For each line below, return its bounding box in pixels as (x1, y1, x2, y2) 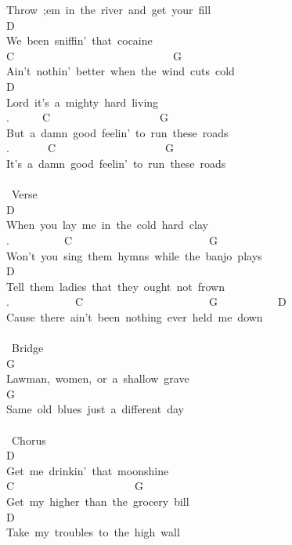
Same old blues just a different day (6, 401, 184, 417)
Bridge (11, 340, 44, 356)
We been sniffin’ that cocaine (6, 32, 153, 49)
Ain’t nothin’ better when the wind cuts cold (6, 63, 235, 79)
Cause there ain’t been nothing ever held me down (6, 308, 263, 325)
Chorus (11, 431, 46, 448)
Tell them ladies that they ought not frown (6, 278, 225, 294)
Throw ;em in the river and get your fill (6, 2, 211, 17)
